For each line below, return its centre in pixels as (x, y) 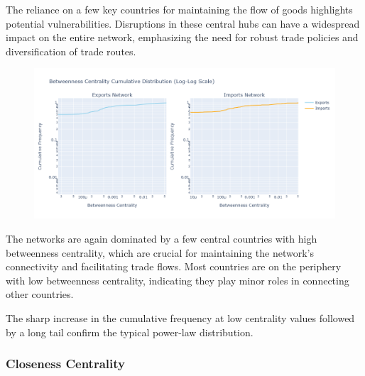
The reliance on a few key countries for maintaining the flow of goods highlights (179, 9)
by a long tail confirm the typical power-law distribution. (130, 332)
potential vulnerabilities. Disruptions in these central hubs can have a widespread (183, 23)
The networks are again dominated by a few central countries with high (162, 238)
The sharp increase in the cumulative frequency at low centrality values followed (180, 317)
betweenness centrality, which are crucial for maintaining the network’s (160, 252)
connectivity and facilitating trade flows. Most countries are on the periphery (174, 266)
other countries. (40, 294)
